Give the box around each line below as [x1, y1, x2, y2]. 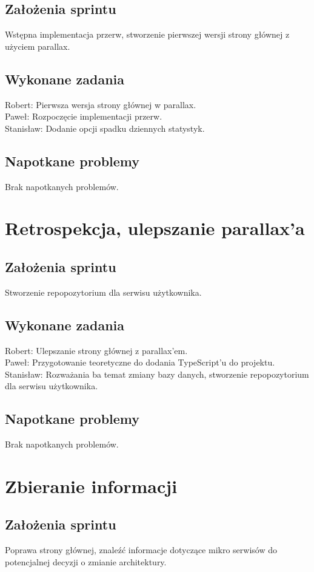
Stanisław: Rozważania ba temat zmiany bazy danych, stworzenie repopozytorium [5, 367, 309, 380]
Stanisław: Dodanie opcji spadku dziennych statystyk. [5, 121, 205, 134]
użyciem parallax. [5, 39, 70, 52]
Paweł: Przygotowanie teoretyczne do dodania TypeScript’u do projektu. [5, 356, 275, 369]
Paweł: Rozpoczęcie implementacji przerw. [5, 110, 162, 123]
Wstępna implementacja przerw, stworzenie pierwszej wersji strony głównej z [5, 28, 290, 41]
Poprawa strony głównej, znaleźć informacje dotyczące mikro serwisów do [5, 543, 277, 556]
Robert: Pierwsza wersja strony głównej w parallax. [5, 98, 196, 111]
